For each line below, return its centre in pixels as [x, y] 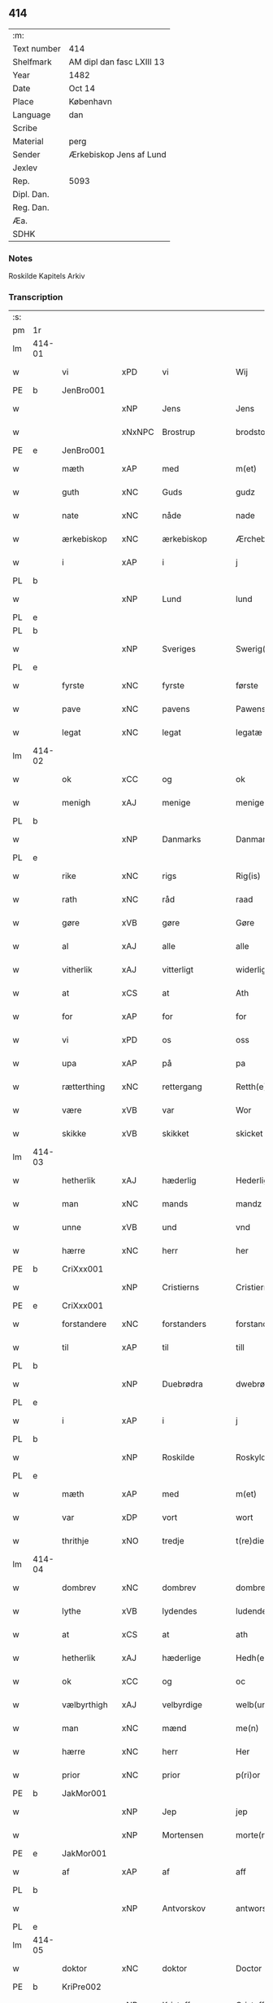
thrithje [76, 1541]
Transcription [36, 297]
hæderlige [182, 1658]
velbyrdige [182, 1705]
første [247, 686]
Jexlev [25, 168]
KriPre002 [82, 1987]
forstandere [84, 1324]
